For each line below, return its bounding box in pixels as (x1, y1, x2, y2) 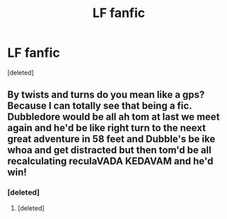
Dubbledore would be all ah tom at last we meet (7, 111, 221, 123)
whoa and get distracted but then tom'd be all (7, 144, 212, 157)
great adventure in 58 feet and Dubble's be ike (7, 133, 216, 145)
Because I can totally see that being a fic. (7, 100, 192, 112)
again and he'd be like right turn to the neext (7, 122, 206, 134)
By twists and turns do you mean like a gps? (7, 89, 205, 101)
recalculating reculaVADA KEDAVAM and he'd (7, 155, 214, 167)
